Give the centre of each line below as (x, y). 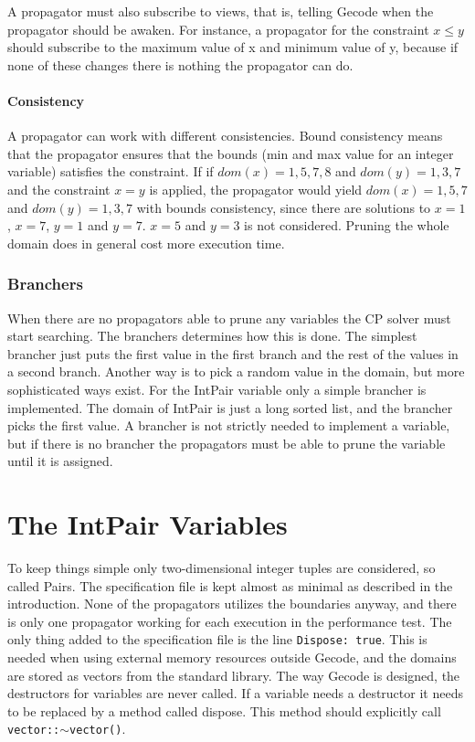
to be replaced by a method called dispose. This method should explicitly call (224, 710)
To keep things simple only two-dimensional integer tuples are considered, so (222, 568)
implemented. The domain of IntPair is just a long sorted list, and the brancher (230, 407)
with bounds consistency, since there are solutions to (284, 207)
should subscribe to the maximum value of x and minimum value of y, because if (233, 47)
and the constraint (59, 189)
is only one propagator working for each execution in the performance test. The (230, 621)
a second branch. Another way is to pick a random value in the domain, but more (236, 371)
